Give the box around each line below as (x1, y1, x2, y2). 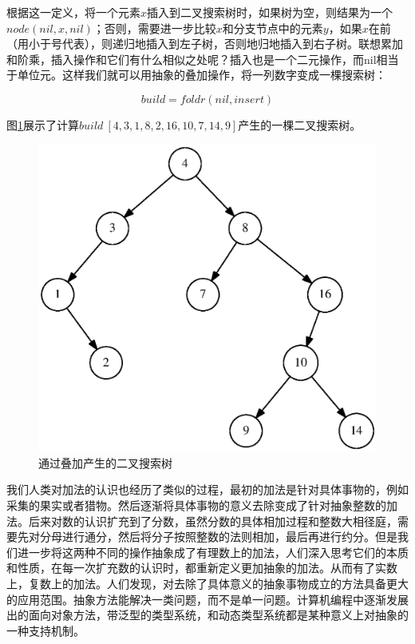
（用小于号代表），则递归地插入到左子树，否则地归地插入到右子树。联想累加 (6, 35, 403, 52)
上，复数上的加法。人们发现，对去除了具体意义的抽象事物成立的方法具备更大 (6, 574, 409, 591)
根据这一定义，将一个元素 (6, 4, 140, 20)
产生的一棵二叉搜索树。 (238, 116, 362, 133)
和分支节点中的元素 (222, 19, 323, 36)
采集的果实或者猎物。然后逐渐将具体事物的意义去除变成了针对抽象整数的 (6, 497, 386, 513)
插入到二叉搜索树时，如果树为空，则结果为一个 (147, 4, 393, 20)
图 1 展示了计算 (6, 116, 79, 133)
